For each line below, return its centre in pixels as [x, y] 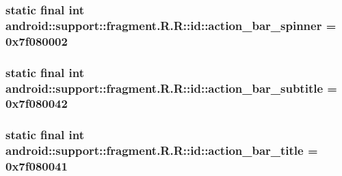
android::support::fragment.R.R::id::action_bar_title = [162, 150]
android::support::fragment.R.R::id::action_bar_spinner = [171, 25]
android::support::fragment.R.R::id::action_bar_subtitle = [171, 88]
